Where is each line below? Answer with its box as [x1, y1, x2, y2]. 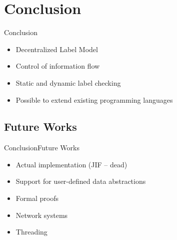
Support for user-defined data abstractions [15, 176, 146, 186]
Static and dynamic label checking [15, 77, 121, 88]
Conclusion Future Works [4, 142, 79, 153]
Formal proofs [15, 193, 58, 203]
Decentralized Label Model [15, 44, 98, 54]
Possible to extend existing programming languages [15, 94, 173, 105]
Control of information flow [15, 61, 100, 71]
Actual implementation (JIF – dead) [15, 159, 127, 169]
